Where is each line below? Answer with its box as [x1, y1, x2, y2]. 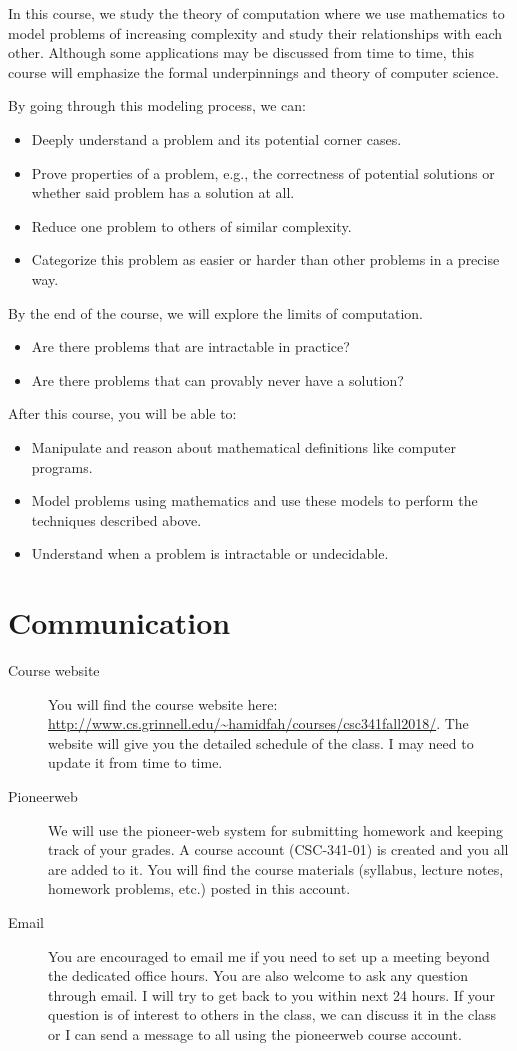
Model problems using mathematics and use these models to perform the [31, 490, 478, 511]
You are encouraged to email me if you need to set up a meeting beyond [48, 945, 490, 966]
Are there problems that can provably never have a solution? [31, 369, 404, 390]
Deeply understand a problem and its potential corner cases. [31, 128, 402, 149]
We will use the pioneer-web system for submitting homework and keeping [48, 819, 504, 840]
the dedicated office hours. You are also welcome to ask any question [48, 965, 468, 986]
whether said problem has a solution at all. [31, 182, 295, 203]
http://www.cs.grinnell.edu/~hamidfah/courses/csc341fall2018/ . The [48, 713, 469, 734]
